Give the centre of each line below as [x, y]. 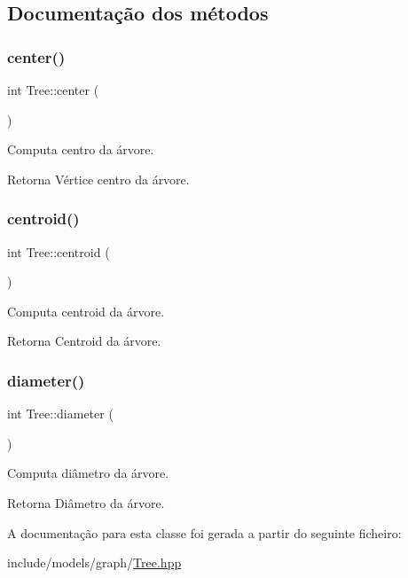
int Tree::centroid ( [59, 251]
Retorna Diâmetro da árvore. [86, 502]
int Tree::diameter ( [60, 414]
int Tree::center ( [53, 90]
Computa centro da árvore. [81, 149]
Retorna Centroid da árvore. [84, 341]
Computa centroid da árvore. [86, 311]
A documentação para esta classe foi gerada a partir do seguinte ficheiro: [204, 532]
